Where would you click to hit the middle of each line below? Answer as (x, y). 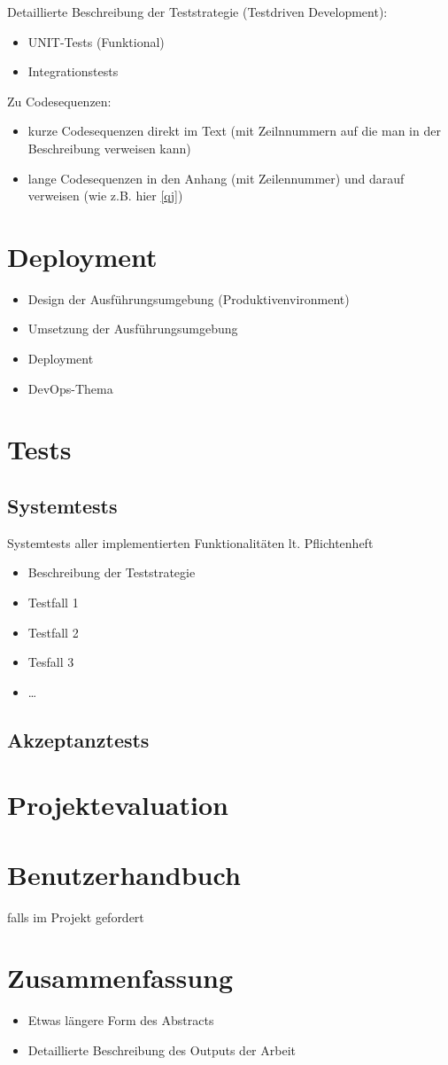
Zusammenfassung (120, 978)
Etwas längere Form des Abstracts (121, 1020)
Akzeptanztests (78, 739)
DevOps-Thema (70, 388)
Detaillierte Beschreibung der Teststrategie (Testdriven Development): (197, 12)
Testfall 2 (53, 632)
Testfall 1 (53, 603)
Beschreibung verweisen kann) (109, 148)
